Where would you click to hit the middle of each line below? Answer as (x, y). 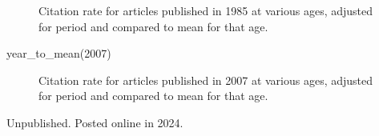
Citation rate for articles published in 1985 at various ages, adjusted (206, 10)
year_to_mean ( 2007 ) (59, 53)
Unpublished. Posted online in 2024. (95, 122)
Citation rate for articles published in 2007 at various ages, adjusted (206, 80)
